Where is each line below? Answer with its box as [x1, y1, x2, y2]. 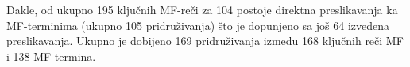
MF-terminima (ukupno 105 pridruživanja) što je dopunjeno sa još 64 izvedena [6, 17, 390, 33]
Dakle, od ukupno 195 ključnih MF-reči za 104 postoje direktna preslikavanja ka [6, 2, 398, 17]
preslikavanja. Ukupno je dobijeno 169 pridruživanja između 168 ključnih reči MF [6, 32, 404, 49]
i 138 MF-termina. [6, 47, 96, 64]
